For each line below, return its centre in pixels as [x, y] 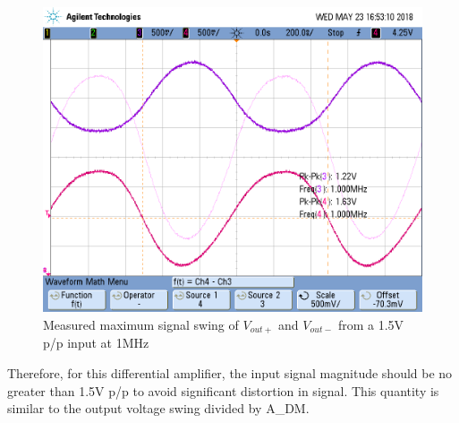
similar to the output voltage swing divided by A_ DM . [158, 408]
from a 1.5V [371, 324]
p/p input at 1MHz [96, 343]
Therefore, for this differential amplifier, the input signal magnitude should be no [230, 373]
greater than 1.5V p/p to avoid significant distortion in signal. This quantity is [223, 390]
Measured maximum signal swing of [141, 324]
